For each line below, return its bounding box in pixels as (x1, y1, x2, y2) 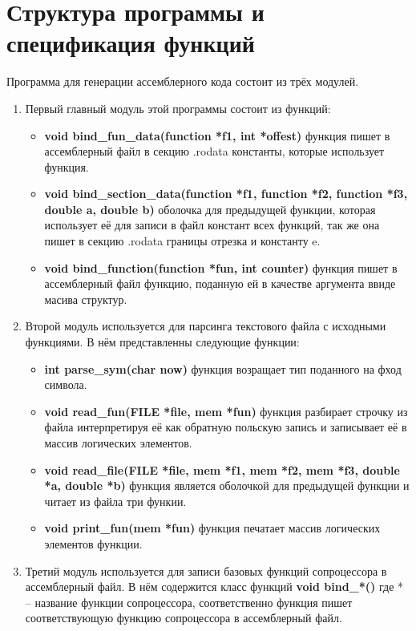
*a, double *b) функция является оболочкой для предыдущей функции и (44, 477, 410, 494)
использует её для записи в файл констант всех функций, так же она (44, 216, 380, 233)
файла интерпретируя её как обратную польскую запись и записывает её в (44, 419, 407, 435)
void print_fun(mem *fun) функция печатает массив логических (44, 520, 381, 536)
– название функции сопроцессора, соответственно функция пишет (25, 593, 353, 610)
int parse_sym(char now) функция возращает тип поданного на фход (44, 360, 402, 377)
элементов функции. (44, 535, 143, 552)
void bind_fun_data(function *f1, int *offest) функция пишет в (44, 127, 390, 144)
